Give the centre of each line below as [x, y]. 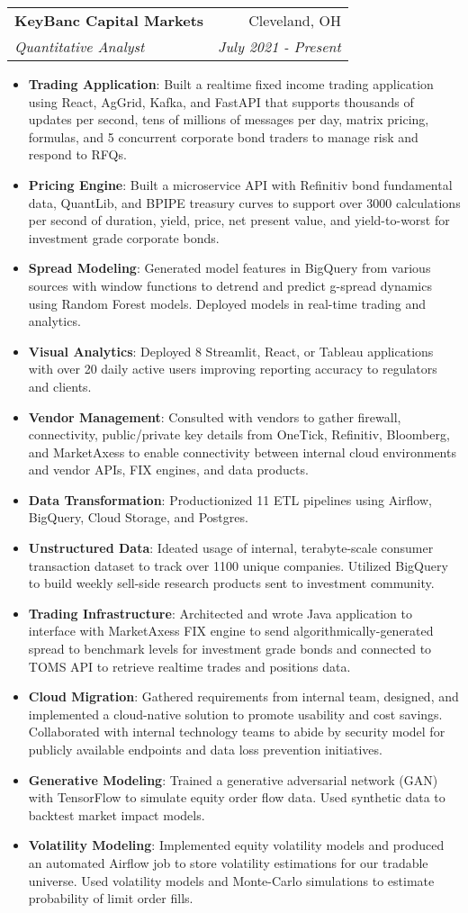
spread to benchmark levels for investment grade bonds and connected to [230, 649]
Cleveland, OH [295, 20]
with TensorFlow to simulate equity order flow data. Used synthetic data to [237, 797]
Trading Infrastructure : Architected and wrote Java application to [220, 613]
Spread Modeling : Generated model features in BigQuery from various [229, 268]
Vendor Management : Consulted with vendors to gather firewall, [215, 416]
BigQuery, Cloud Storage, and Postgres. [138, 517]
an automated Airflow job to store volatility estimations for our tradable [228, 862]
